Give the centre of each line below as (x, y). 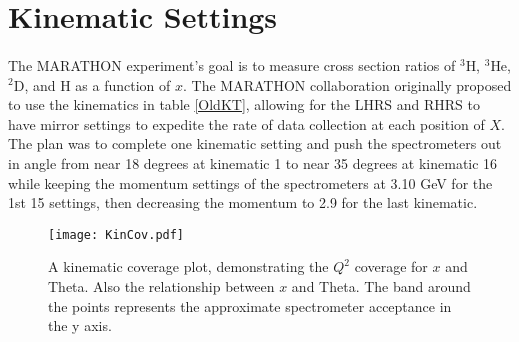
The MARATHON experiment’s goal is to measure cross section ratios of (232, 64)
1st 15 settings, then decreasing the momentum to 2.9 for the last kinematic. (243, 202)
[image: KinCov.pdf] (116, 234)
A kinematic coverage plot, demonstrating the (188, 266)
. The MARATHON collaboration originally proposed (347, 84)
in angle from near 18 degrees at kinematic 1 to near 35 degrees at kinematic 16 (253, 162)
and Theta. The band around (381, 285)
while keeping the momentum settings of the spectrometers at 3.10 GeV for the (250, 182)
